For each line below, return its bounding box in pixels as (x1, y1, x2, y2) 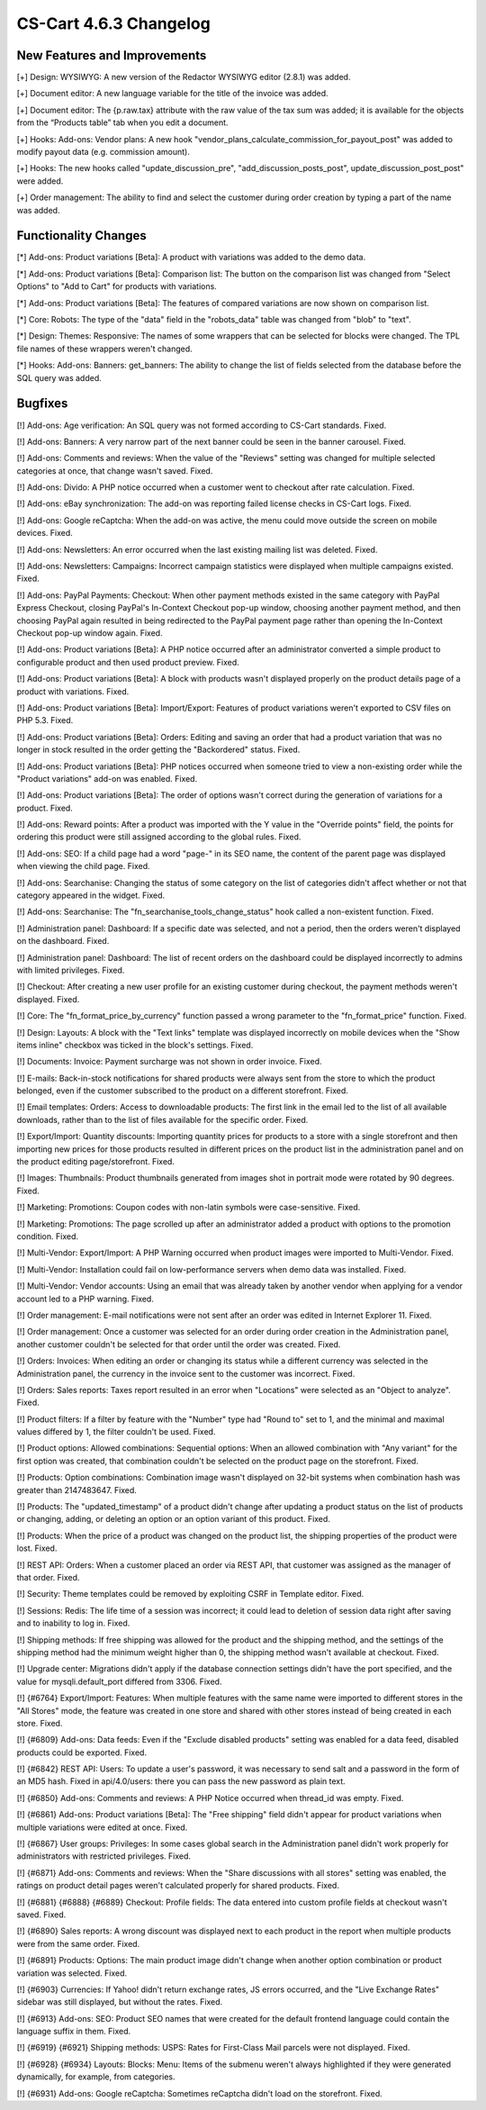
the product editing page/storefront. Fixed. (16, 1156, 175, 1167)
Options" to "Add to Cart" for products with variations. (16, 281, 218, 292)
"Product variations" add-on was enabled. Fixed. (16, 773, 198, 783)
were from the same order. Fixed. (16, 1938, 140, 1949)
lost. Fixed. (16, 1543, 58, 1553)
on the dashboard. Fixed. (16, 936, 110, 946)
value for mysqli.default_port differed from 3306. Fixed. (16, 1676, 222, 1687)
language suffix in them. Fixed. (16, 2026, 130, 2037)
